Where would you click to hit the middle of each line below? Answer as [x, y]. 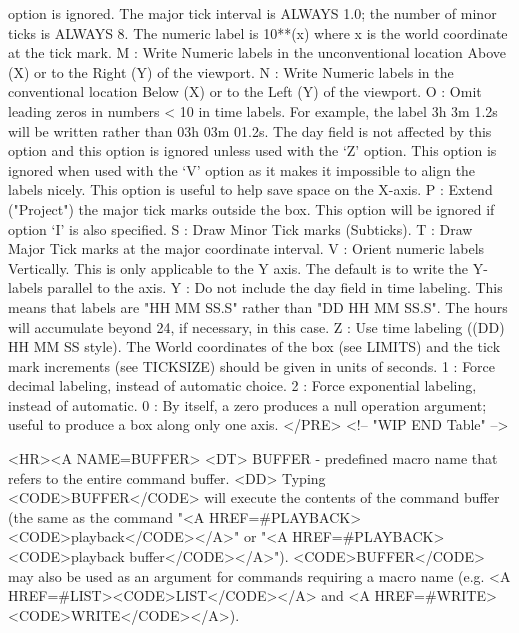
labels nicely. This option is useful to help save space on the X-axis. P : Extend [250, 189]
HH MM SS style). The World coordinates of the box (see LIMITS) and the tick [254, 346]
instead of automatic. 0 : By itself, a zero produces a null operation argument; [247, 404]
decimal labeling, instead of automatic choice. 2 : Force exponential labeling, [242, 385]
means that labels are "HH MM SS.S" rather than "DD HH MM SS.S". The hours [258, 306]
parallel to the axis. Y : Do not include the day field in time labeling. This [275, 287]
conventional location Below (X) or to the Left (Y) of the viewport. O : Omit [245, 91]
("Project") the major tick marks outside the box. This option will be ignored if [251, 208]
